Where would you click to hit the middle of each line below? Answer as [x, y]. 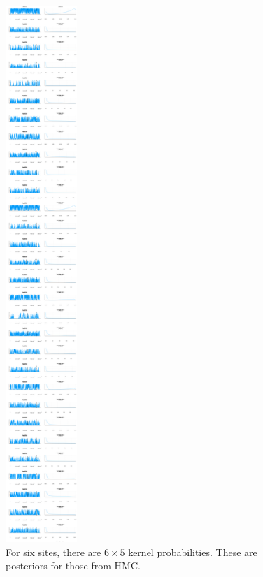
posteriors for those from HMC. [73, 565]
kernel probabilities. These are [193, 552]
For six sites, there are [54, 552]
